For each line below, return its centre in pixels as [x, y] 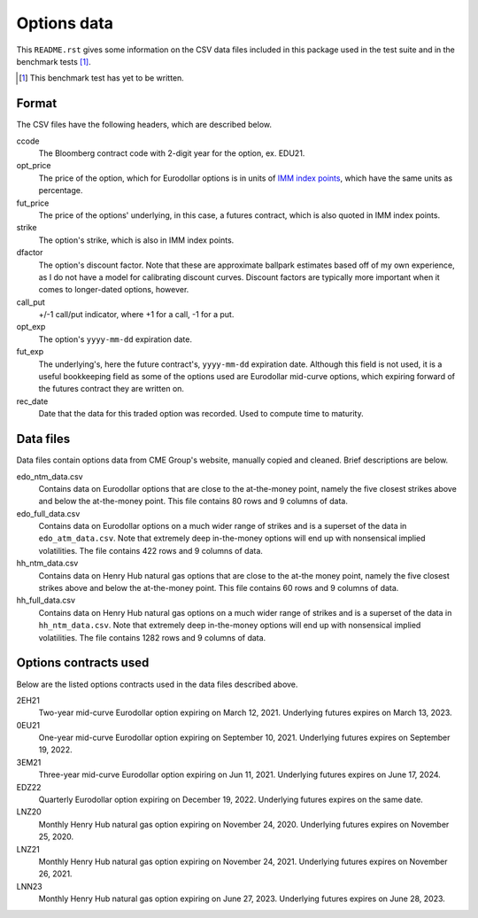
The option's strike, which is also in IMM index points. [136, 240]
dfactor [30, 253]
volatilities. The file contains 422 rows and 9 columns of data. [150, 550]
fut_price [33, 203]
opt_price [34, 166]
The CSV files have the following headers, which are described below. [144, 125]
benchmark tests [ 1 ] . [54, 61]
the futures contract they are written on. [112, 389]
